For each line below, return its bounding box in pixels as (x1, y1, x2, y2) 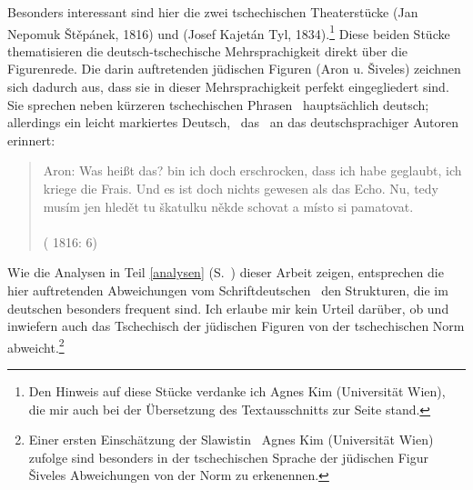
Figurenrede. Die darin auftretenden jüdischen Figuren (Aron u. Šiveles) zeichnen (7, 59, 461, 78)
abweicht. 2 (7, 335, 65, 356)
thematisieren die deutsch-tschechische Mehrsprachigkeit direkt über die (7, 41, 408, 60)
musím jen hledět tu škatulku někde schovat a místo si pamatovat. (43, 196, 414, 215)
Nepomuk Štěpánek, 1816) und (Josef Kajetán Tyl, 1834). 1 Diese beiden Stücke (7, 21, 450, 43)
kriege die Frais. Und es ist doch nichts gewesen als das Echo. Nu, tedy (43, 179, 438, 197)
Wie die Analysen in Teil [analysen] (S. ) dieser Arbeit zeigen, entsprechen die (7, 263, 444, 282)
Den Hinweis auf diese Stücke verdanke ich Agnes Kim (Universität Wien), (28, 382, 446, 400)
